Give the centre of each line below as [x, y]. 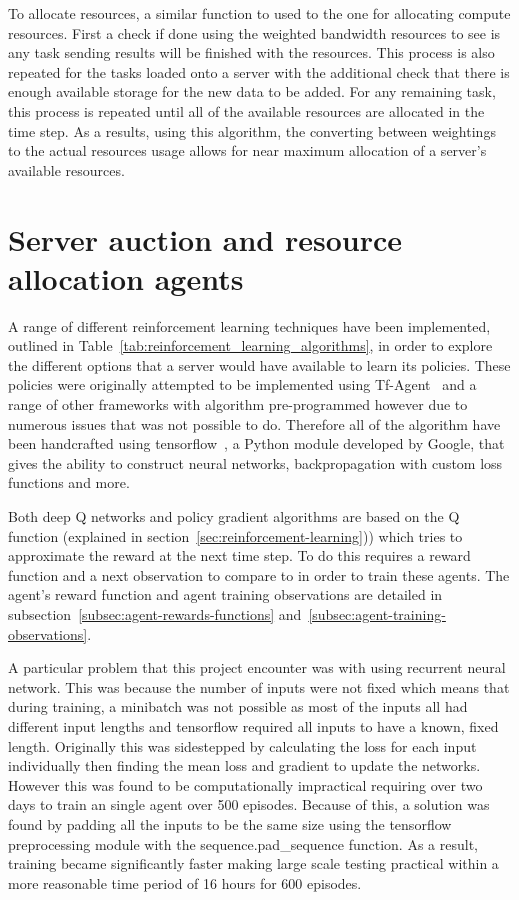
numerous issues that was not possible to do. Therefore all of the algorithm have [254, 423]
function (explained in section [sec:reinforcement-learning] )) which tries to [235, 535]
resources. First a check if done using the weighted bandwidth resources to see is [254, 32]
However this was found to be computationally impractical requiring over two [245, 784]
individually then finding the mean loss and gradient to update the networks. [244, 765]
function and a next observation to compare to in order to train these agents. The [259, 574]
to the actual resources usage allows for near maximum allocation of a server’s [247, 150]
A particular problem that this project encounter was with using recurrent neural [257, 667]
